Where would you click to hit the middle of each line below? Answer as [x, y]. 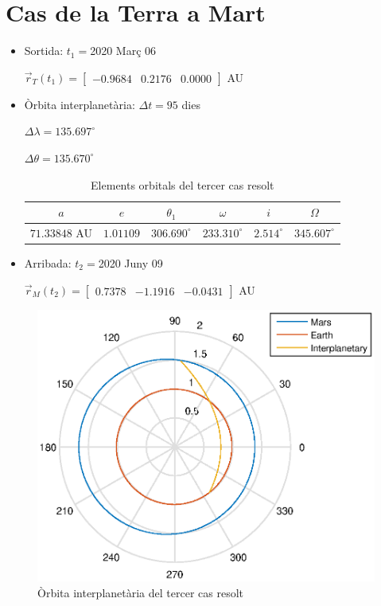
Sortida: [44, 51]
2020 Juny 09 [130, 263]
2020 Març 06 [123, 51]
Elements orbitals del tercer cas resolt [183, 184]
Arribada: [48, 263]
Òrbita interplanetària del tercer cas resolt [140, 592]
